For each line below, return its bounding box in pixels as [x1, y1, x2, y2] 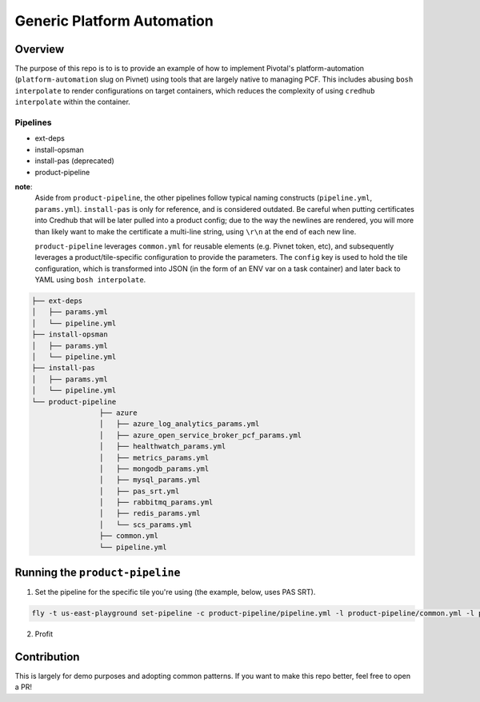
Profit [34, 629, 54, 639]
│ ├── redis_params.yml [98, 509, 201, 518]
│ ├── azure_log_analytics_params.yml [98, 420, 260, 429]
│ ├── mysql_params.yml [98, 476, 201, 485]
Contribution [14, 650, 80, 664]
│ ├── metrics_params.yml [98, 453, 210, 462]
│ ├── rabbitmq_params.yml [98, 498, 214, 507]
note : [14, 181, 33, 191]
